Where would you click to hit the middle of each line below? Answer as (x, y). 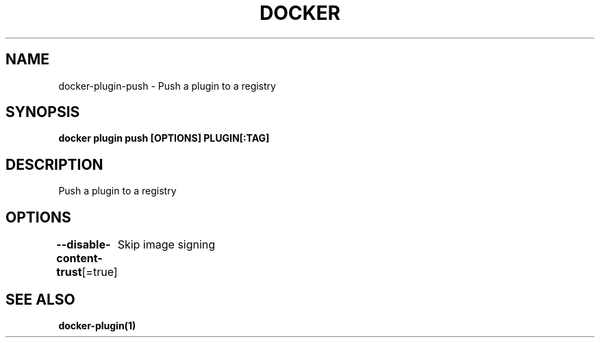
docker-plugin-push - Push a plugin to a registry (167, 86)
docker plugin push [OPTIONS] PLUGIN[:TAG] (164, 138)
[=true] (100, 272)
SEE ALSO (40, 299)
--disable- (84, 245)
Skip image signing (166, 245)
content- (79, 258)
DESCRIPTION (54, 164)
